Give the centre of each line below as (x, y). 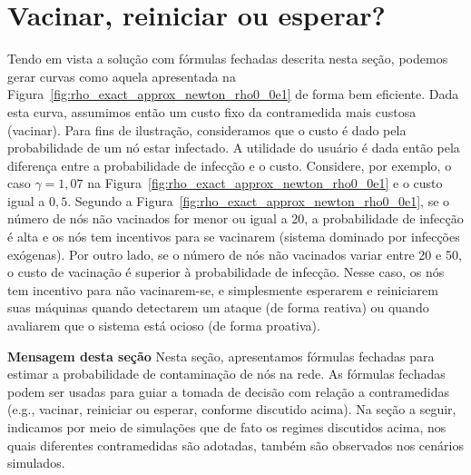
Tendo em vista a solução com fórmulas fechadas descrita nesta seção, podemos (228, 59)
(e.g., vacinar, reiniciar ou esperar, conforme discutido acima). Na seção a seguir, (232, 409)
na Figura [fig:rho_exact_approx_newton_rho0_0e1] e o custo (265, 183)
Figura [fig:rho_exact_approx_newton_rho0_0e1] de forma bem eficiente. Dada (233, 94)
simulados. (36, 463)
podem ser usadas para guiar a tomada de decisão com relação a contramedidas (229, 391)
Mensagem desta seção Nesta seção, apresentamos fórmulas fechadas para (221, 356)
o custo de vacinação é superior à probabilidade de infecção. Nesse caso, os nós (226, 272)
